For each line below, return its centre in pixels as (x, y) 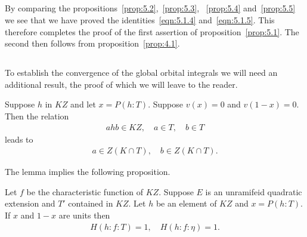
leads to (19, 139)
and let (83, 104)
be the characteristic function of (85, 191)
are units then (84, 215)
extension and (30, 203)
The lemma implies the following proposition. (88, 172)
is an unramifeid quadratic (254, 191)
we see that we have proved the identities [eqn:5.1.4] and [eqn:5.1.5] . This (140, 19)
